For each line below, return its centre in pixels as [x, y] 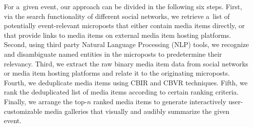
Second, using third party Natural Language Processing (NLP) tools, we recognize [126, 44]
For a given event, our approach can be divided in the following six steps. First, [123, 6]
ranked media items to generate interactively [160, 101]
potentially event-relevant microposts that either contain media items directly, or [125, 25]
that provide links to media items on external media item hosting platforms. [117, 35]
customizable [23, 111]
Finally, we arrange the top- [45, 101]
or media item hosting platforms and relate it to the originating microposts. [117, 73]
